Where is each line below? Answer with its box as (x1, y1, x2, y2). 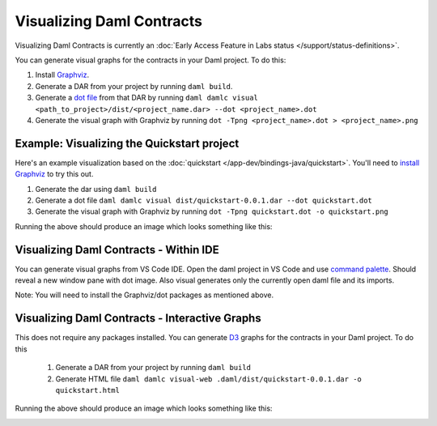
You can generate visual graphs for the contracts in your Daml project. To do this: (15, 55, 286, 65)
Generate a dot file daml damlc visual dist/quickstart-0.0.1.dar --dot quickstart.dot (35, 195, 372, 205)
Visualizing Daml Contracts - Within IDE (15, 243, 219, 257)
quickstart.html (55, 386, 121, 394)
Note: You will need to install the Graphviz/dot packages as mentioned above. (15, 290, 274, 300)
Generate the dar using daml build (35, 184, 157, 194)
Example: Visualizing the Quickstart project (15, 136, 240, 150)
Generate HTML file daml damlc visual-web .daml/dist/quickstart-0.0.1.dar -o (55, 373, 362, 384)
